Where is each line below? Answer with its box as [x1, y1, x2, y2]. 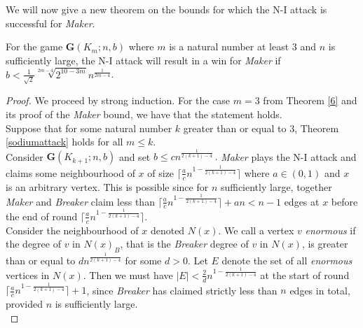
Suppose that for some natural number [6, 120, 172, 135]
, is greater [301, 236, 348, 251]
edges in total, [289, 283, 350, 297]
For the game [6, 39, 63, 54]
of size [147, 165, 174, 180]
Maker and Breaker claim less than [6, 194, 155, 208]
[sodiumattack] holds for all [6, 134, 123, 149]
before [331, 194, 358, 208]
